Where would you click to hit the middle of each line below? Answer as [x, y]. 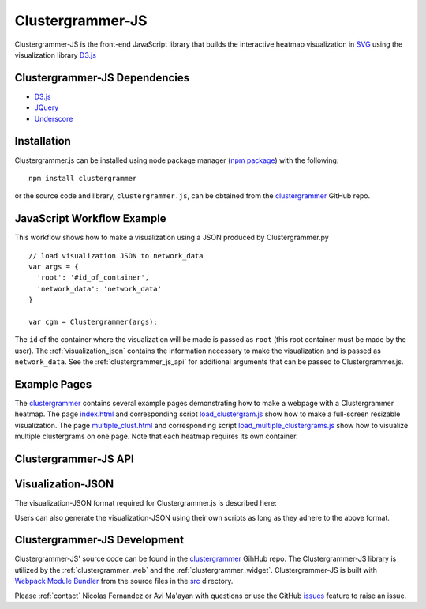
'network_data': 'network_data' [99, 289]
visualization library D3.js [55, 55]
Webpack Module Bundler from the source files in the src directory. [124, 581]
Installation [43, 141]
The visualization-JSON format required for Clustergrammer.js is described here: [146, 503]
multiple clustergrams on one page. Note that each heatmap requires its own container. [156, 436]
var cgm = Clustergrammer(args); [93, 321]
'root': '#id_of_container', [93, 278]
